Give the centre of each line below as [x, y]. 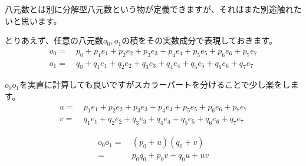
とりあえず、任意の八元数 [54, 40]
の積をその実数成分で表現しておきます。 [199, 40]
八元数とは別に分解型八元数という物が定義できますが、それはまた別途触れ [149, 9]
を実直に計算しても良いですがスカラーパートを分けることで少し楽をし [155, 84]
